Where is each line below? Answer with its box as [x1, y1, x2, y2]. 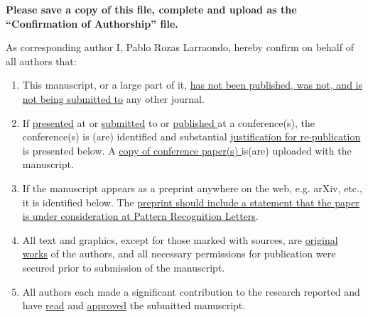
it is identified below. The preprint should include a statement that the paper [22, 194, 359, 209]
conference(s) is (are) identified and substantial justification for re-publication [22, 129, 361, 144]
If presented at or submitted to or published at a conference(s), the [22, 115, 315, 130]
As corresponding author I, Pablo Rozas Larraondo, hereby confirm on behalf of [6, 40, 354, 55]
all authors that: [6, 53, 77, 68]
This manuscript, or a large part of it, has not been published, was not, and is [22, 77, 362, 92]
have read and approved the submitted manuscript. [22, 298, 246, 313]
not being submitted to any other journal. [22, 91, 205, 106]
